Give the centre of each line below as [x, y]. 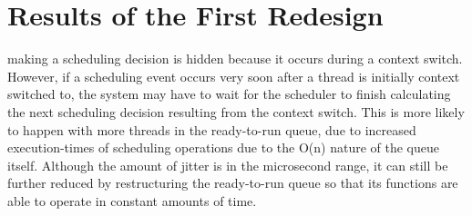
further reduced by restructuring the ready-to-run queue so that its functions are [233, 183]
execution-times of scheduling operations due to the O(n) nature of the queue [223, 147]
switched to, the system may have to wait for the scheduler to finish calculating [229, 94]
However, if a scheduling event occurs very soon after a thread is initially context [234, 76]
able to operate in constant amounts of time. [132, 200]
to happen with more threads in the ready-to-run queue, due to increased [212, 129]
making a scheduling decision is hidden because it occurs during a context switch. [235, 59]
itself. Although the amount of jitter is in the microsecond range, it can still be [228, 165]
